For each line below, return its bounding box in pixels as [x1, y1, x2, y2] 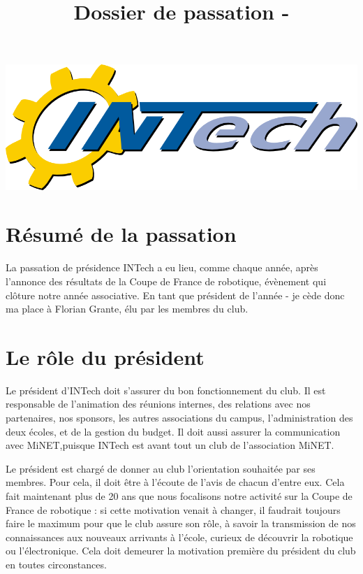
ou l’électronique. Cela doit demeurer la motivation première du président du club [6, 543, 356, 558]
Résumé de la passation [6, 220, 237, 248]
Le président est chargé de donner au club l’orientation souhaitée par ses [6, 461, 316, 475]
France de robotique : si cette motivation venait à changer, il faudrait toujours [6, 502, 341, 517]
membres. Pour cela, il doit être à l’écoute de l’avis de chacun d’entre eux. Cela [6, 475, 345, 489]
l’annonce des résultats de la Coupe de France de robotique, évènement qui [6, 273, 327, 288]
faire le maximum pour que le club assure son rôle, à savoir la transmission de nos [6, 516, 356, 531]
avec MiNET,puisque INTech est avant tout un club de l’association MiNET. [6, 438, 334, 452]
